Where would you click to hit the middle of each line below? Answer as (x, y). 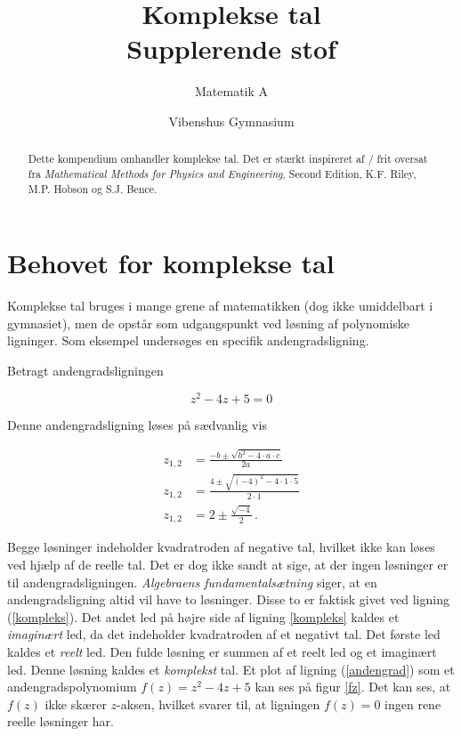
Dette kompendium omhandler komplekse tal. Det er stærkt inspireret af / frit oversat (228, 159)
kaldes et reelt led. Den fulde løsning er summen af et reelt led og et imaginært (222, 652)
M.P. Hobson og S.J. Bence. (93, 188)
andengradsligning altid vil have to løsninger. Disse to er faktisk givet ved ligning (228, 599)
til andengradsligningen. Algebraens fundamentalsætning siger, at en (192, 582)
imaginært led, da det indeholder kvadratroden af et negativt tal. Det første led (224, 634)
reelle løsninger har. (61, 721)
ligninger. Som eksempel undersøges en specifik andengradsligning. (188, 340)
